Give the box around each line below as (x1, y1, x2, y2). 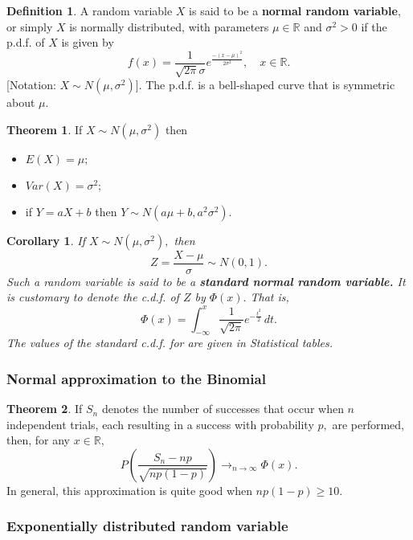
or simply (6, 18, 53, 35)
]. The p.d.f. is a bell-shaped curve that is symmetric (135, 76, 395, 93)
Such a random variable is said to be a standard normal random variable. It (6, 272, 406, 289)
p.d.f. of (6, 34, 45, 51)
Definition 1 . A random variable (6, 2, 173, 18)
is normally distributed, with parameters (69, 18, 269, 35)
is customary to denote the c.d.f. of (6, 288, 179, 305)
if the (361, 18, 387, 35)
